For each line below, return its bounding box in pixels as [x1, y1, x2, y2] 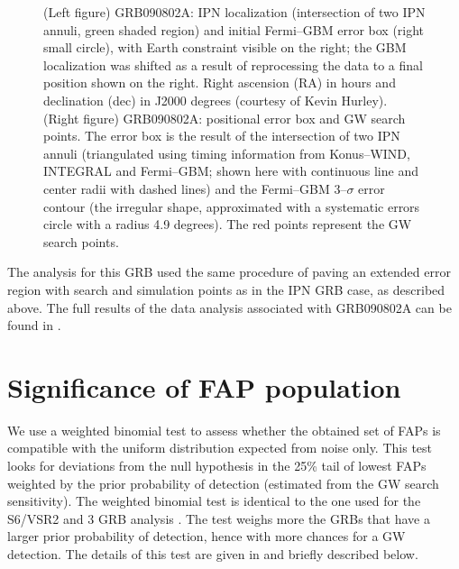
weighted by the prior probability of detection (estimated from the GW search [7, 473, 439, 492]
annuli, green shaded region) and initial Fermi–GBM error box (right [43, 20, 425, 39]
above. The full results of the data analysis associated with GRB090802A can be [7, 298, 452, 317]
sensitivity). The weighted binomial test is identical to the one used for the [7, 491, 421, 510]
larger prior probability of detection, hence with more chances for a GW [7, 527, 406, 546]
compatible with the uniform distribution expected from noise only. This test [7, 438, 433, 457]
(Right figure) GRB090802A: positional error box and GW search [43, 108, 406, 127]
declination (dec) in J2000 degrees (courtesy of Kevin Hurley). [43, 90, 388, 109]
